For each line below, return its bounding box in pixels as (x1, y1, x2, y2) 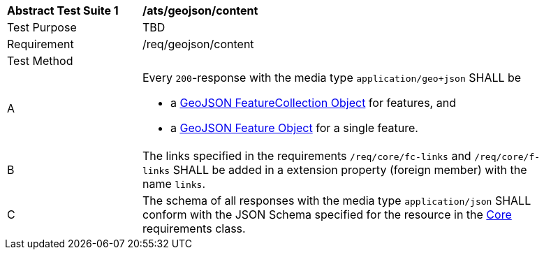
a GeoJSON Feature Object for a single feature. (170, 121, 418, 135)
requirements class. (142, 221, 246, 235)
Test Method (7, 54, 73, 68)
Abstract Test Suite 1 (7, 3, 119, 17)
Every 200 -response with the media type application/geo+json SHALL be (142, 71, 522, 85)
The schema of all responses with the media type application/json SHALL (142, 194, 531, 207)
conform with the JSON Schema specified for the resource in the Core (142, 207, 512, 221)
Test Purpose (7, 20, 77, 34)
